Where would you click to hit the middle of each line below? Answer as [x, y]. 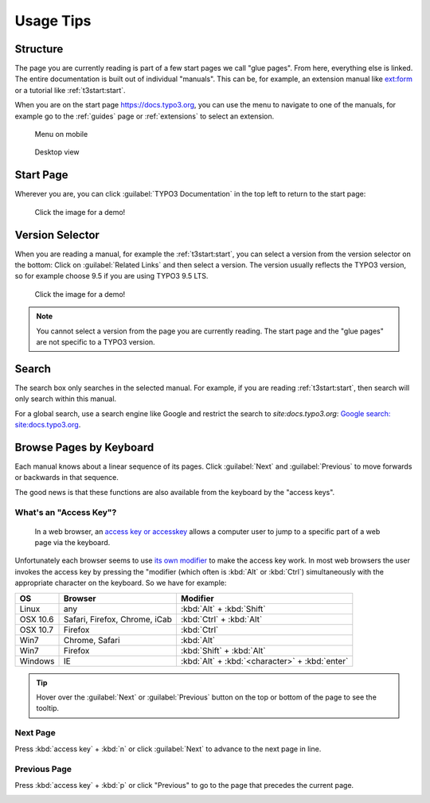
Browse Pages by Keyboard [84, 447]
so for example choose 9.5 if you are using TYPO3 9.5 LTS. [111, 276]
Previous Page [43, 770]
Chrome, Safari [92, 640]
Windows [37, 661]
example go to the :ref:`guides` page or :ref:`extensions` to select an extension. [145, 116]
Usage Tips [53, 21]
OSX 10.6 [37, 619]
